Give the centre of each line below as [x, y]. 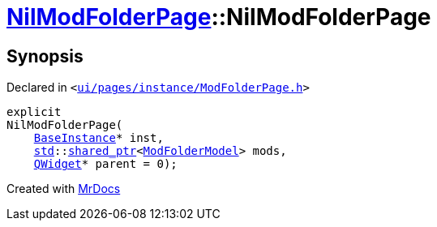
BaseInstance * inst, [99, 138]
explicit [34, 112]
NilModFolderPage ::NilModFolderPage [219, 17]
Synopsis [45, 56]
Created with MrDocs [64, 189]
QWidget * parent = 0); [105, 164]
